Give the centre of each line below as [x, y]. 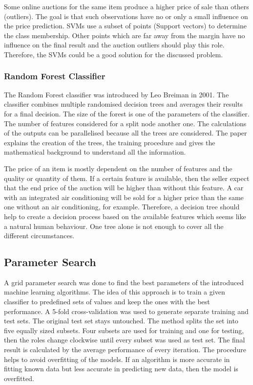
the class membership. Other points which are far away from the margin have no [125, 35]
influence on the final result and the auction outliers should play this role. [114, 45]
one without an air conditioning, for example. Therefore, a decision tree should [122, 207]
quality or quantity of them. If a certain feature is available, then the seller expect [127, 178]
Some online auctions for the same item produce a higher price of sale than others [126, 6]
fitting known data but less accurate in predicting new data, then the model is [121, 369]
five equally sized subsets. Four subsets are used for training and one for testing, [124, 330]
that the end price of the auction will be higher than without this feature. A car [124, 188]
